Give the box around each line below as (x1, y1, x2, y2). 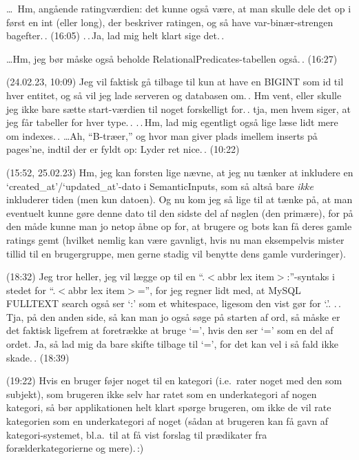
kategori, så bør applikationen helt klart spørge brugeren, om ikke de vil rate (6, 400, 331, 415)
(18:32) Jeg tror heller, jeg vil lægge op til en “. (6, 269, 205, 284)
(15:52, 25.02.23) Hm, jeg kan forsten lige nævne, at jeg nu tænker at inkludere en (6, 165, 353, 179)
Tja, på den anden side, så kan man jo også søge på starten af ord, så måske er (6, 309, 340, 324)
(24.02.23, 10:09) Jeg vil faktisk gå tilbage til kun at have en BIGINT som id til (6, 74, 344, 89)
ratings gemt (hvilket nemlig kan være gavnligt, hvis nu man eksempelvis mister (6, 232, 345, 247)
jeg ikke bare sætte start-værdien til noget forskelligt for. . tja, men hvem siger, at (6, 101, 351, 116)
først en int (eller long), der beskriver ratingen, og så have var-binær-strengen (6, 14, 334, 29)
